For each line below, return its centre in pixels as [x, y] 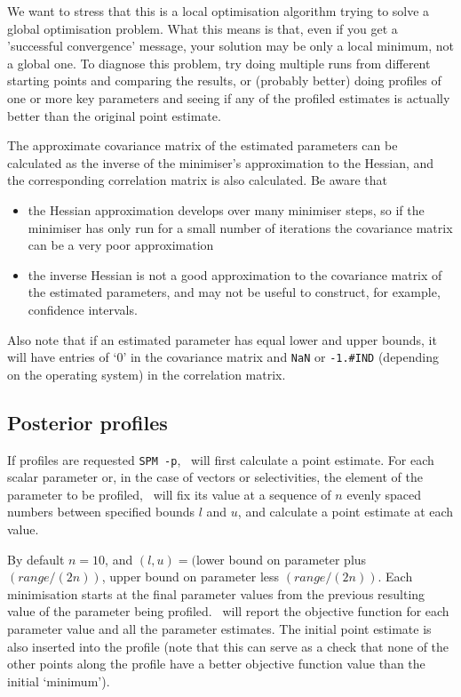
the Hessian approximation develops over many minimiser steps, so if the [226, 209]
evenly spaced [384, 494]
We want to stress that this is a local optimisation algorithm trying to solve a [219, 11]
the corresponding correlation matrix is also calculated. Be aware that [198, 180]
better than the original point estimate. [114, 115]
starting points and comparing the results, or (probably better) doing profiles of [224, 80]
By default [36, 559]
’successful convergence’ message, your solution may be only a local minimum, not [230, 46]
